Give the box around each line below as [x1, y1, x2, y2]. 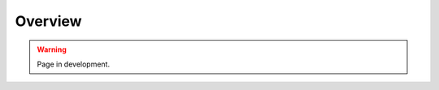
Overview [15, 12, 82, 30]
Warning [37, 45, 67, 54]
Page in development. [37, 59, 110, 69]
